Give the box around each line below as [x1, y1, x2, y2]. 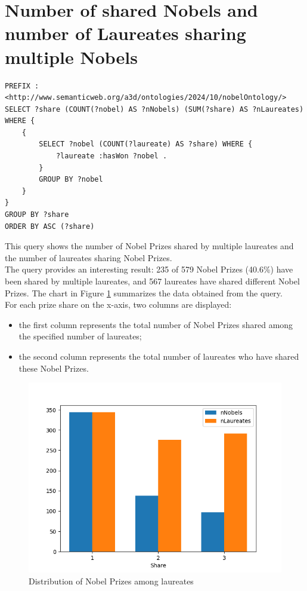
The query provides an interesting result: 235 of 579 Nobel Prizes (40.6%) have [5, 263, 293, 275]
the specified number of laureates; [18, 330, 142, 342]
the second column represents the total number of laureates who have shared [18, 350, 299, 362]
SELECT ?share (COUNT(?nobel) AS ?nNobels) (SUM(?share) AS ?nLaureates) [5, 105, 304, 114]
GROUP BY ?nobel [39, 175, 103, 184]
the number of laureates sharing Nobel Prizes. [5, 251, 172, 264]
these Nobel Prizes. [18, 362, 89, 374]
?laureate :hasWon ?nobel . [55, 152, 168, 161]
